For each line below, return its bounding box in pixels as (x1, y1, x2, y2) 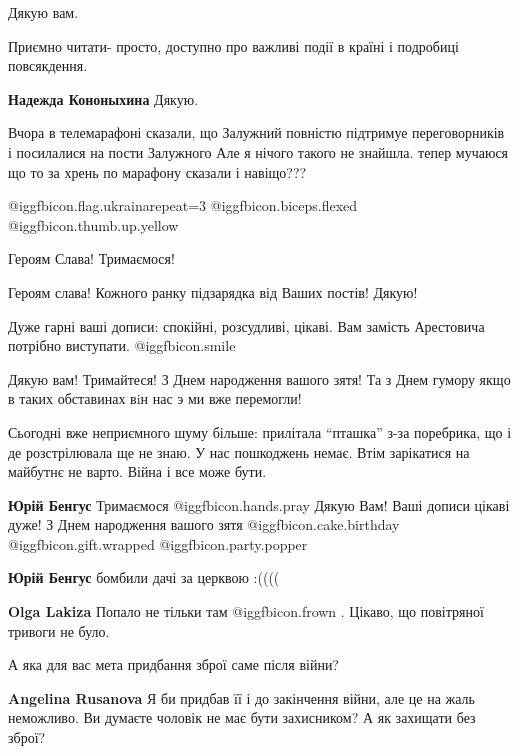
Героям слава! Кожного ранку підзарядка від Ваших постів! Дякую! (8, 281, 418, 302)
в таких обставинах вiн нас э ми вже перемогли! (8, 388, 302, 409)
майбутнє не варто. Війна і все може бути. (8, 461, 267, 482)
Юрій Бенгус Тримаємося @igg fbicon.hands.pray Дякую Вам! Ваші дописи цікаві (8, 494, 510, 515)
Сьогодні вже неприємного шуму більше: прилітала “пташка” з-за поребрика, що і (8, 421, 512, 442)
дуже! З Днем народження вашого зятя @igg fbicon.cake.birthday (8, 514, 400, 535)
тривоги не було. (8, 620, 110, 641)
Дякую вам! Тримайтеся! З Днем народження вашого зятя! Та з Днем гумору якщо (8, 368, 511, 389)
